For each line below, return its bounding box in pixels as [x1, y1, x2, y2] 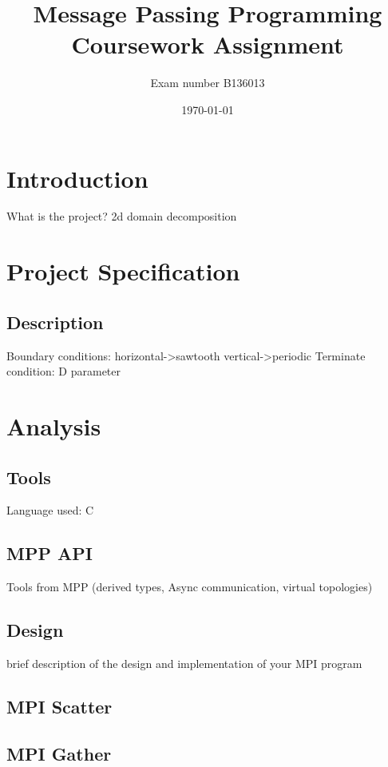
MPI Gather [6, 741, 112, 765]
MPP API [6, 541, 93, 566]
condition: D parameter [6, 363, 121, 380]
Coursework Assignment [71, 28, 344, 61]
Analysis [6, 409, 101, 442]
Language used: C [6, 502, 94, 519]
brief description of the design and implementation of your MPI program [6, 654, 362, 671]
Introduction [6, 161, 148, 194]
